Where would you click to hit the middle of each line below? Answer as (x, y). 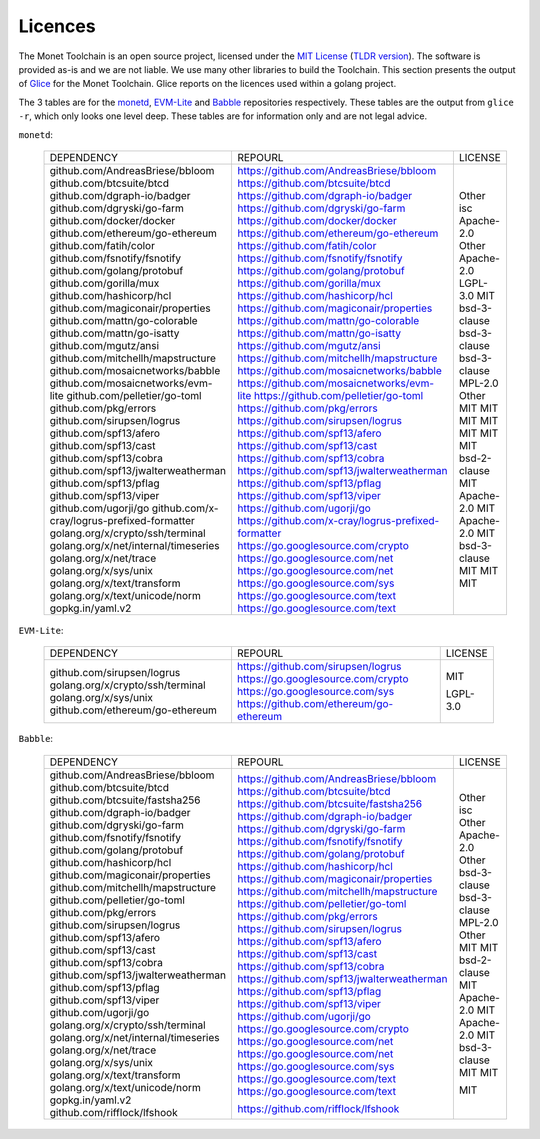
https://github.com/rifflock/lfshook (318, 1108)
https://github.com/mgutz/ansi (308, 345)
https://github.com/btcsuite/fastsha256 (329, 803)
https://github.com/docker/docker (316, 220)
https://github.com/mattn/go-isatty (319, 333)
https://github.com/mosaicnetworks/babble (339, 370)
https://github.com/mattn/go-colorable (328, 320)
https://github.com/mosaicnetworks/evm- (335, 383)
